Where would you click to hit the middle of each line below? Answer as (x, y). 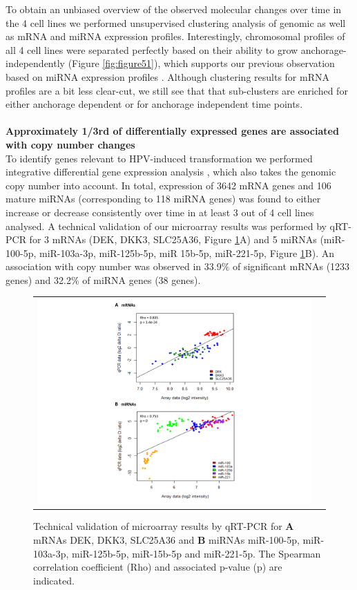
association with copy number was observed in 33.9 (114, 266)
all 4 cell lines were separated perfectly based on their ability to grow (152, 49)
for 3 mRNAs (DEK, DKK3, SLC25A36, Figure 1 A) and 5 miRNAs (173, 239)
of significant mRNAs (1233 (291, 266)
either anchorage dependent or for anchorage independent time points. (154, 104)
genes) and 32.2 (38, 279)
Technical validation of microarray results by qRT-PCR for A (164, 526)
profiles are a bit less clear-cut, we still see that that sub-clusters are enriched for (177, 90)
